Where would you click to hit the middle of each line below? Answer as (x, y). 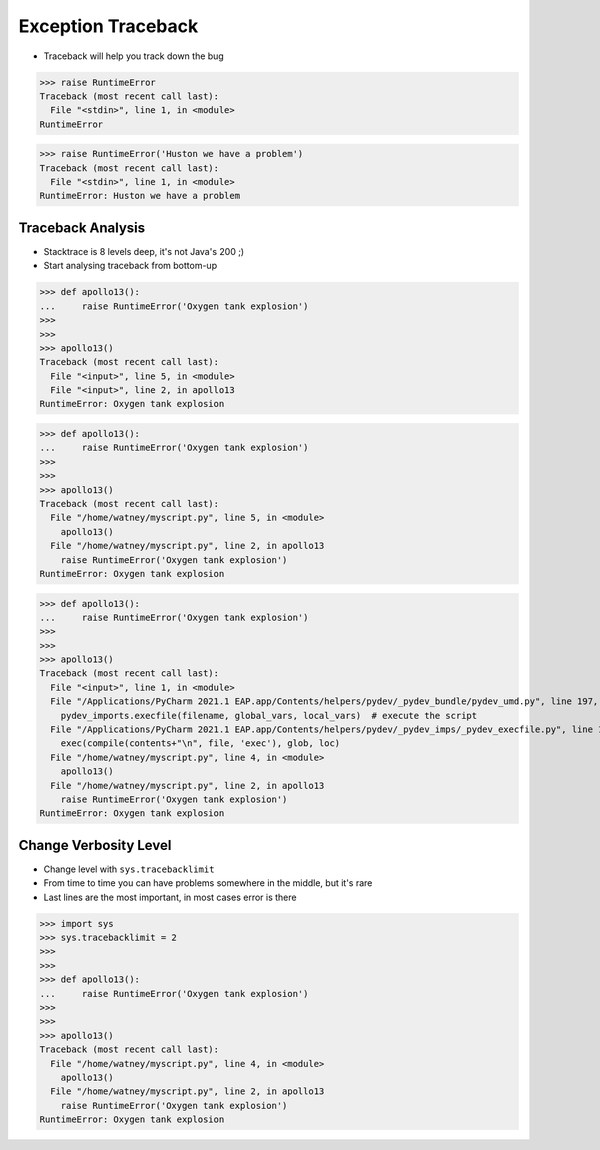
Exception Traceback (108, 26)
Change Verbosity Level (95, 845)
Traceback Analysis (82, 227)
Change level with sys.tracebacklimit (129, 869)
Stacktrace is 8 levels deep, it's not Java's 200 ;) (144, 251)
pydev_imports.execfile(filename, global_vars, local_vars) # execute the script (269, 715)
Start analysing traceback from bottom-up (130, 266)
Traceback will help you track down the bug (133, 56)
